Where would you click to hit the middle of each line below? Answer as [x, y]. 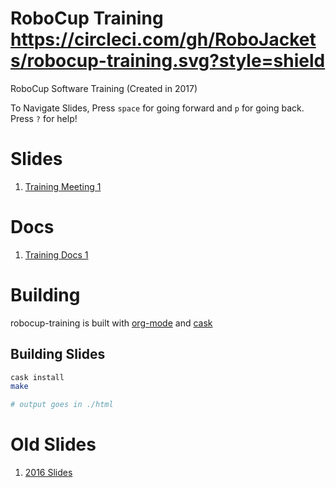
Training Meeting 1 [63, 186]
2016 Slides [48, 473]
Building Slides [58, 354]
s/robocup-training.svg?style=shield [168, 61]
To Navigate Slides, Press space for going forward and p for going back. [157, 108]
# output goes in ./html [62, 405]
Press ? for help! [44, 118]
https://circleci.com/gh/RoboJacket [163, 39]
